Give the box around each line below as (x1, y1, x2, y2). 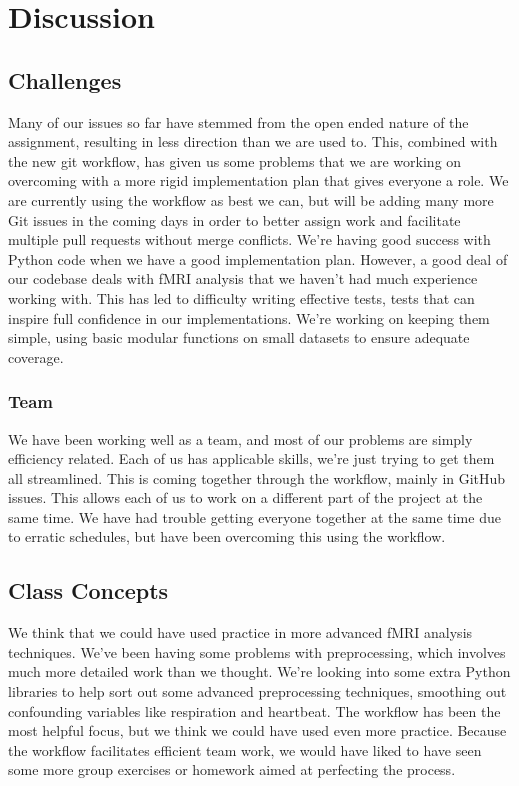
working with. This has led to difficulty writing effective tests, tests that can (8, 287, 475, 308)
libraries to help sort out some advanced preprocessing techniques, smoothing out (8, 681, 507, 702)
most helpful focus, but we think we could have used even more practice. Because (8, 720, 507, 741)
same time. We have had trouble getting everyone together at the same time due (8, 506, 501, 527)
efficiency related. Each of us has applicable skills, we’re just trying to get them (8, 448, 495, 469)
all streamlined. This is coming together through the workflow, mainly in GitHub (8, 467, 506, 488)
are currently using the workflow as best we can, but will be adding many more (8, 189, 494, 210)
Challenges (8, 64, 122, 95)
